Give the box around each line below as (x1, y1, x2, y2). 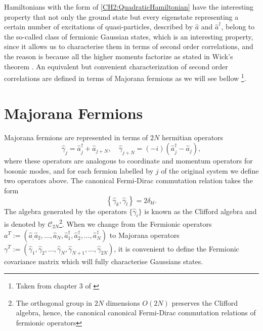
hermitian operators (161, 132, 224, 142)
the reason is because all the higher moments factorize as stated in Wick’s (4, 51, 233, 61)
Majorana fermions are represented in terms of (4, 132, 148, 142)
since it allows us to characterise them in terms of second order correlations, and (4, 41, 253, 52)
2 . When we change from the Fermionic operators (59, 217, 212, 229)
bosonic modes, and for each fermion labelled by (4, 165, 154, 176)
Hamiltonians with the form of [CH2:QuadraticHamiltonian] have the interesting (4, 2, 254, 12)
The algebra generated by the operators (4, 205, 127, 216)
